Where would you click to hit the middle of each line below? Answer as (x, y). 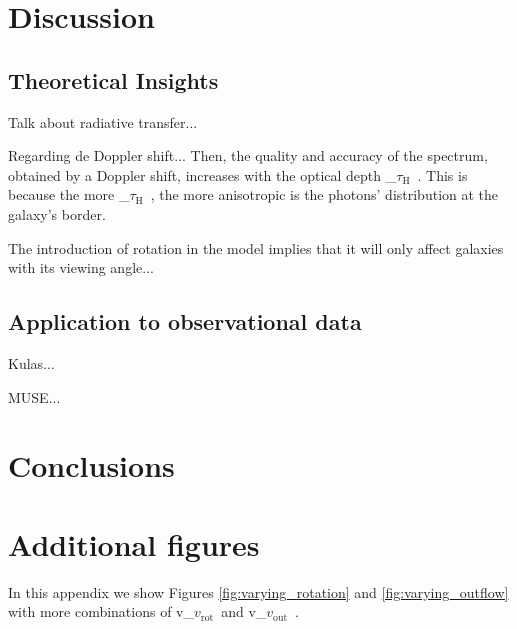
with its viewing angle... (81, 267)
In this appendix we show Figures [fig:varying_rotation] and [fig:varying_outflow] (258, 591)
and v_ (244, 611)
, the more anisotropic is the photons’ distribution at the (324, 194)
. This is (442, 174)
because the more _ (69, 194)
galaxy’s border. (57, 213)
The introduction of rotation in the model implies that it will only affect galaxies (256, 247)
